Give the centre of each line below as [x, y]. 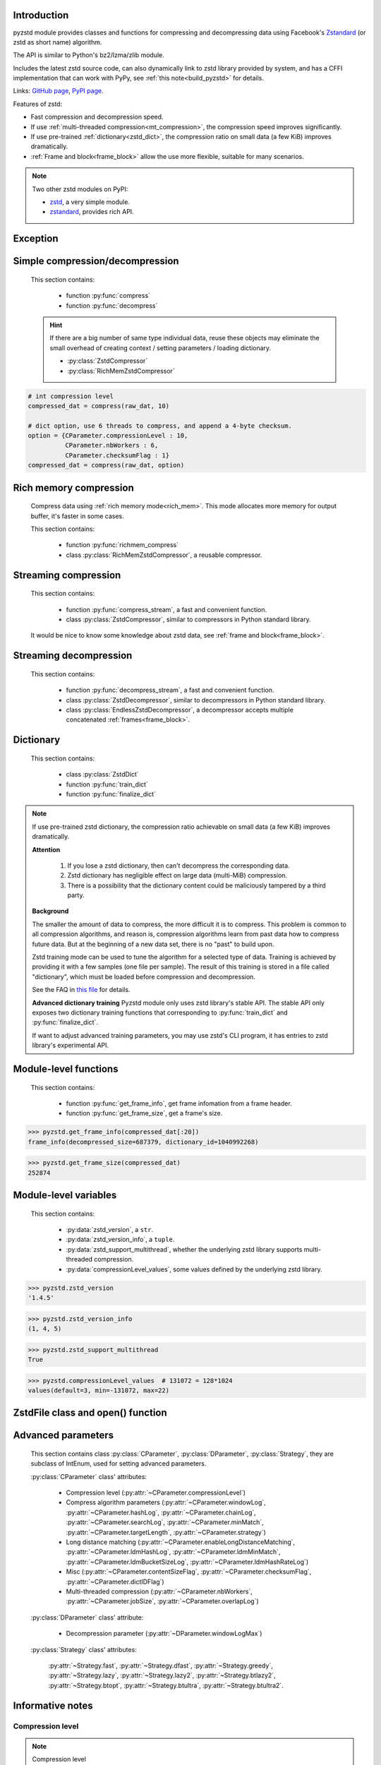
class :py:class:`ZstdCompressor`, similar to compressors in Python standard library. [188, 619]
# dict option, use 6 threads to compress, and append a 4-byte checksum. [160, 426]
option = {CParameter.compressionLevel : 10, [108, 436]
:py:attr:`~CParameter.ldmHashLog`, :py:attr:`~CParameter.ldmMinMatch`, [173, 1552]
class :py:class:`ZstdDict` [102, 774]
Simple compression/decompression [96, 261]
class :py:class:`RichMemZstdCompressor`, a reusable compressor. [164, 555]
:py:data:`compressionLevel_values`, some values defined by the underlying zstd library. [194, 1269]
